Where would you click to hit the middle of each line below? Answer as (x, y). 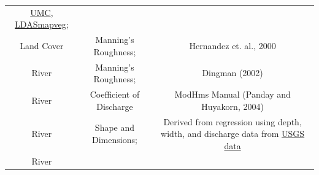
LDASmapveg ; (42, 24)
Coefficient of (115, 94)
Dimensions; (115, 139)
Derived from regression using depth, (233, 121)
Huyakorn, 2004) (233, 106)
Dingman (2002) (233, 73)
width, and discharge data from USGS (233, 134)
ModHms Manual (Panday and (233, 94)
